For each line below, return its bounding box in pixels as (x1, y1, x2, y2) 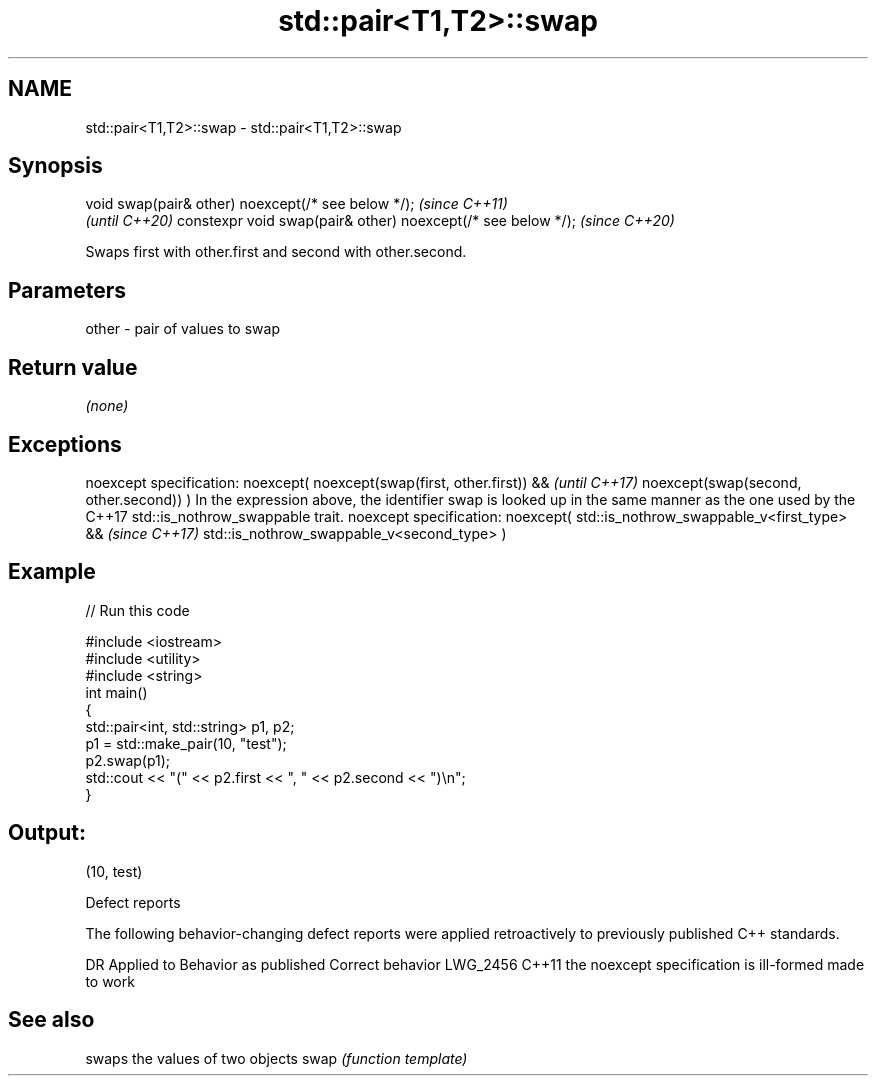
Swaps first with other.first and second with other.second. (85, 243, 467, 261)
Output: (8, 820, 86, 846)
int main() (85, 683, 148, 701)
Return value (8, 354, 138, 380)
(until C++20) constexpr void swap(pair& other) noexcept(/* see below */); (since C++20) (85, 212, 675, 230)
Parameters (8, 277, 126, 303)
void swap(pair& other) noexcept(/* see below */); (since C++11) (85, 195, 508, 213)
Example (8, 559, 96, 585)
